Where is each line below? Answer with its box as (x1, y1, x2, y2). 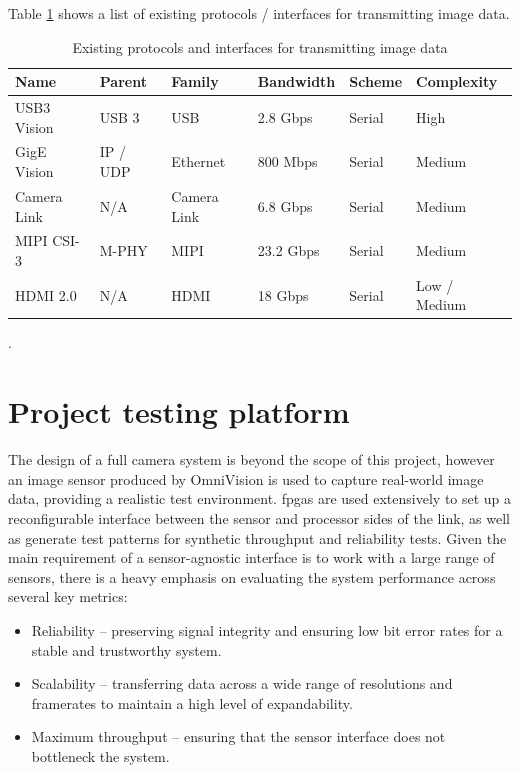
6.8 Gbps (257, 195, 313, 216)
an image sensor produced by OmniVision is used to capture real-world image (8, 468, 484, 489)
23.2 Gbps (257, 240, 320, 261)
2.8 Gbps (257, 106, 313, 127)
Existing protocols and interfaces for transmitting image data (72, 36, 448, 57)
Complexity (416, 71, 498, 92)
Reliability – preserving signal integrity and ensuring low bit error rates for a (31, 619, 503, 640)
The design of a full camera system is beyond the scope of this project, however (8, 449, 495, 470)
